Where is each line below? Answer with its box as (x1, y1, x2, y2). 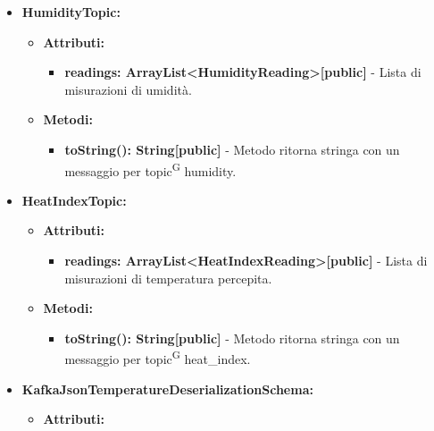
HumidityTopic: (21, 3, 121, 21)
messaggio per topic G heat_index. (64, 347, 251, 368)
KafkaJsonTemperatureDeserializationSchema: (21, 379, 313, 398)
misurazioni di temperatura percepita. (64, 268, 272, 287)
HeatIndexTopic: (21, 190, 127, 209)
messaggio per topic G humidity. (64, 158, 237, 180)
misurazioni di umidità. (64, 80, 192, 98)
